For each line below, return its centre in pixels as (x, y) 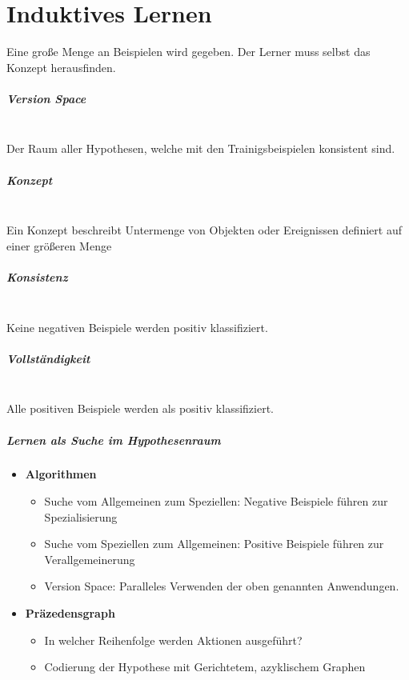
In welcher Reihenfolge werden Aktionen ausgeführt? (173, 640)
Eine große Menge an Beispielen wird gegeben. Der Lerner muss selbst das (188, 52)
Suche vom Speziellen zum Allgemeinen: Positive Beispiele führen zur (214, 544)
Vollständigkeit (48, 358)
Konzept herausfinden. (61, 67)
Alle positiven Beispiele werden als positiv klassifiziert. (140, 408)
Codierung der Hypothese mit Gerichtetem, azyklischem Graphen (205, 667)
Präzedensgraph (70, 613)
